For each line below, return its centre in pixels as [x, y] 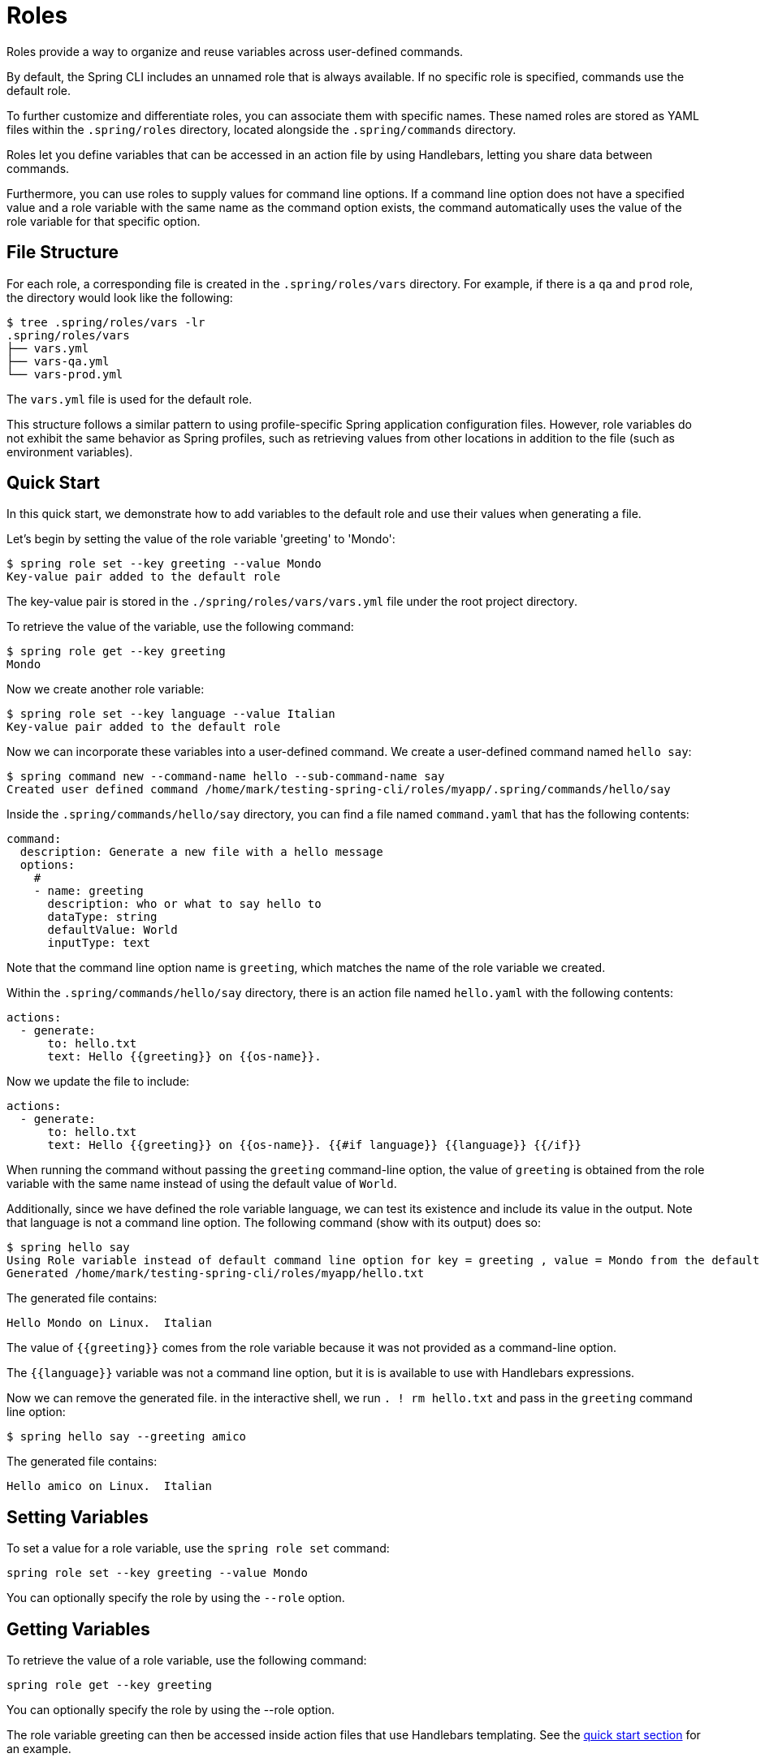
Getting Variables [78, 1629]
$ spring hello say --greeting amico [127, 1437]
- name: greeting [89, 891]
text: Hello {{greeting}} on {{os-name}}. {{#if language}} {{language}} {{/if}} [315, 1145]
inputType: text [99, 943]
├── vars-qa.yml [58, 361]
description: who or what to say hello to [184, 904]
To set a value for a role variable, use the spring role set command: [198, 1548]
